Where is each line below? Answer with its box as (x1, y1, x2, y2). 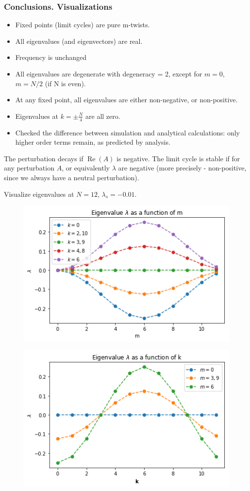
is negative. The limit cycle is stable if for (117, 153, 240, 163)
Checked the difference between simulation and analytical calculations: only (15, 127, 240, 137)
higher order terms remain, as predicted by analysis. (15, 137, 170, 147)
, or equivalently (62, 163, 110, 173)
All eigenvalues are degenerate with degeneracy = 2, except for (15, 69, 202, 78)
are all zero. (85, 111, 120, 121)
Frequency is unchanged (15, 52, 86, 62)
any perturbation (4, 163, 54, 173)
